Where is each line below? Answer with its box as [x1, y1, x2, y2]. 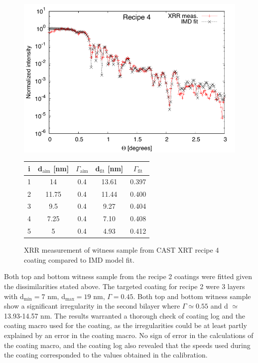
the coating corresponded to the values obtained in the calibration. [4, 350, 208, 360]
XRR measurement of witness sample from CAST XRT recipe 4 [24, 245, 219, 255]
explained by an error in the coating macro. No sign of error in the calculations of [4, 330, 254, 340]
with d [4, 291, 24, 301]
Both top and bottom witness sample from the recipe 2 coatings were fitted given [4, 271, 252, 282]
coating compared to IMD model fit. [24, 254, 134, 265]
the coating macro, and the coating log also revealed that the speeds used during [4, 340, 251, 350]
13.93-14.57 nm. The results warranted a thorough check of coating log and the [4, 310, 246, 321]
